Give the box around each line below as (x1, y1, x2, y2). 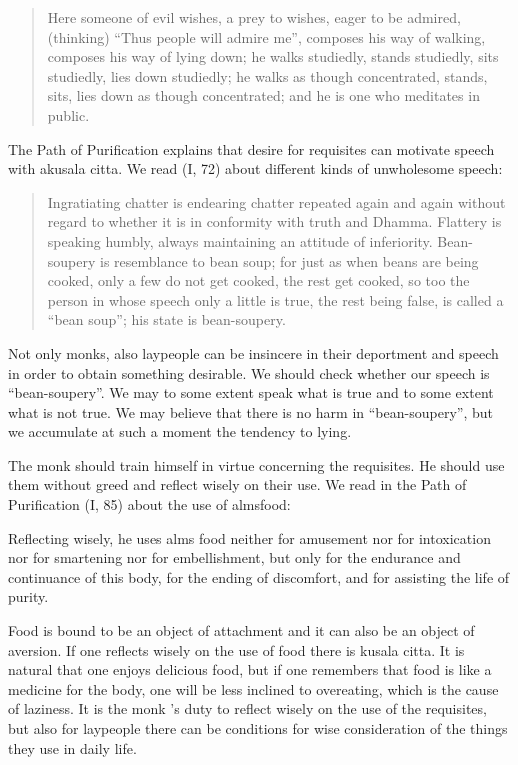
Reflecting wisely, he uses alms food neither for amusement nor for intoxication (8, 527, 491, 548)
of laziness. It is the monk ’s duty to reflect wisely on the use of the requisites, (8, 698, 487, 719)
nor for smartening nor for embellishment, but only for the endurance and (8, 547, 461, 568)
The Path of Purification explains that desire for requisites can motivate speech (8, 138, 495, 159)
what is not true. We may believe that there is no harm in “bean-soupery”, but (8, 401, 493, 422)
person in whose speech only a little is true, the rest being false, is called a (47, 289, 504, 310)
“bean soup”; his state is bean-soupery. (47, 309, 286, 330)
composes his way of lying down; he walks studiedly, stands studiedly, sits (47, 46, 499, 67)
